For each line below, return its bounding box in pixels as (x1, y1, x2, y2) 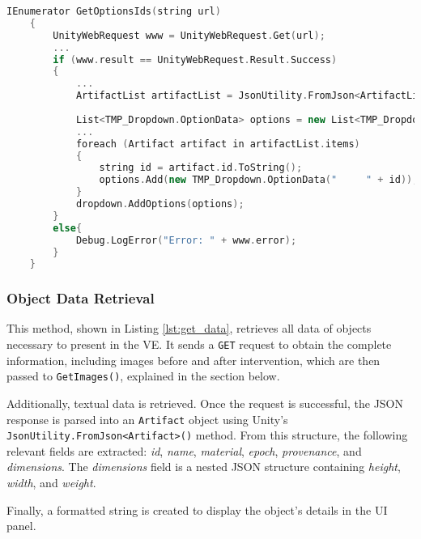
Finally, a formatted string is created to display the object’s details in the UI (6, 501, 388, 518)
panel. (6, 517, 36, 534)
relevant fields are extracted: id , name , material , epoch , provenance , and (6, 442, 362, 459)
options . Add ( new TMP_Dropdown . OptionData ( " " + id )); (99, 174, 419, 186)
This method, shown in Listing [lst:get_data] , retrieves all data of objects (6, 320, 372, 337)
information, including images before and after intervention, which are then (6, 351, 381, 368)
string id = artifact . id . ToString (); (99, 162, 303, 174)
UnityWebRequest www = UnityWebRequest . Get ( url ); (53, 29, 325, 41)
